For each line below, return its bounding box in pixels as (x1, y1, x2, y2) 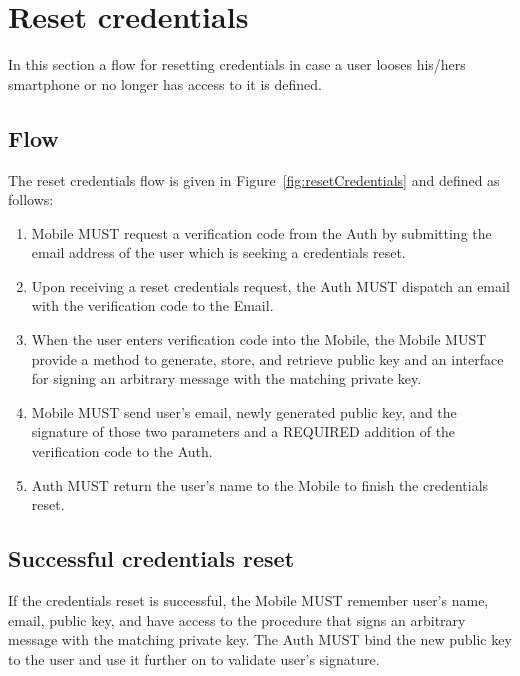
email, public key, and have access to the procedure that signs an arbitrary (8, 609, 466, 630)
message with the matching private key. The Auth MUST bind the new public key (8, 629, 512, 650)
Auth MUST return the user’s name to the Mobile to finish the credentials (31, 474, 489, 495)
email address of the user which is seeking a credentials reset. (31, 242, 406, 263)
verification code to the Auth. (31, 441, 213, 462)
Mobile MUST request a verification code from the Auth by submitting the (31, 222, 492, 243)
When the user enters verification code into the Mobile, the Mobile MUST (31, 329, 487, 350)
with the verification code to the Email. (31, 295, 274, 316)
